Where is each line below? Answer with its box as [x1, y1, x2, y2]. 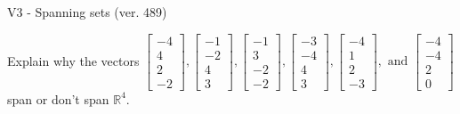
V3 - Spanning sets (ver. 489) [7, 3, 167, 20]
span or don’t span [7, 89, 109, 108]
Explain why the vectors [7, 51, 140, 69]
